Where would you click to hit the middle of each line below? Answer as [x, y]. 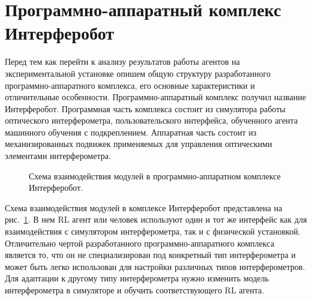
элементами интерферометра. [58, 156]
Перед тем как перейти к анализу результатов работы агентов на [122, 61]
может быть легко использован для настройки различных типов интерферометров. [155, 266]
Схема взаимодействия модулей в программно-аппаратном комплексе [155, 175]
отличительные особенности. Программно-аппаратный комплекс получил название [155, 97]
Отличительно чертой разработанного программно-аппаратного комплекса [139, 243]
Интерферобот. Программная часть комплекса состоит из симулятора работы [145, 108]
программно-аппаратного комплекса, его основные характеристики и [130, 85]
